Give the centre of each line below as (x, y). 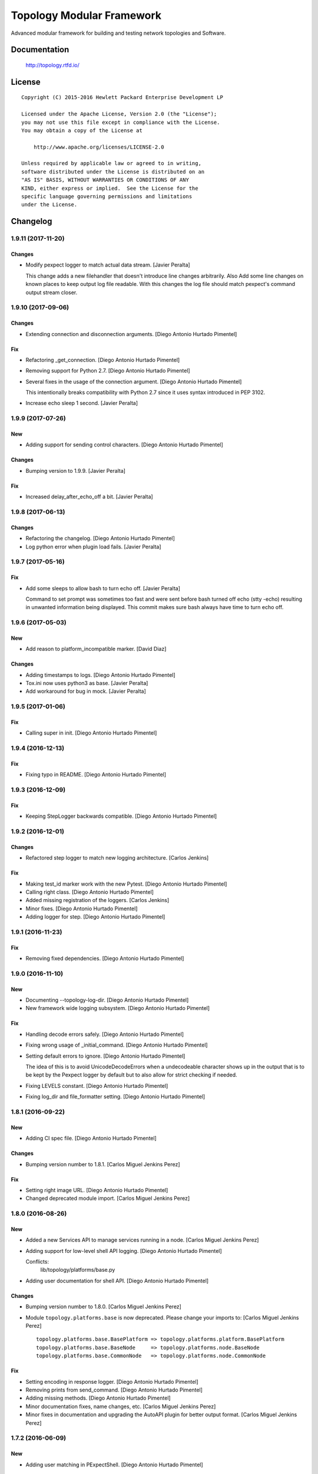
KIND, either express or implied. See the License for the (110, 188)
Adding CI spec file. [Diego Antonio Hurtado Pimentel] (91, 1139)
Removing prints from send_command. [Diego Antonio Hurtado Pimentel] (114, 1390)
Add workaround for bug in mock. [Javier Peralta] (86, 691)
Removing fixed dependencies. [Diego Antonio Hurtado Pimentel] (105, 959)
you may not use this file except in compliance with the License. (121, 122)
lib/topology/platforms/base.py (78, 1270)
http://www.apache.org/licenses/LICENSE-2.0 (99, 147)
